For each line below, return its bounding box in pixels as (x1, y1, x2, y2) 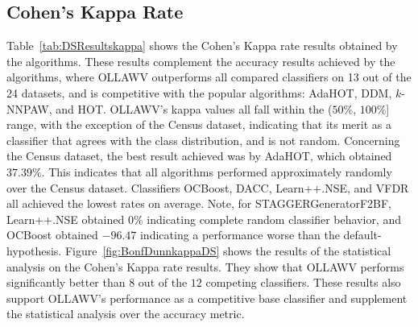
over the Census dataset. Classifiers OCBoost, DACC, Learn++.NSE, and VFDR (6, 179, 409, 196)
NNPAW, (6, 100, 52, 117)
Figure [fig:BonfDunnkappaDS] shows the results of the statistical (64, 242, 391, 259)
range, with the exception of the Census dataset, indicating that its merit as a (6, 116, 392, 133)
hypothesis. (6, 242, 62, 259)
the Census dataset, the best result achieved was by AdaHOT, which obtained (6, 147, 392, 164)
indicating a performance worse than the (139, 226, 340, 243)
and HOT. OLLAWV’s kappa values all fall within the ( (56, 100, 333, 117)
